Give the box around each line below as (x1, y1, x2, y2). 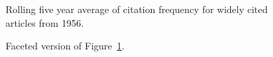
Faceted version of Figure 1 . (6, 38, 125, 53)
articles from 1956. (6, 15, 84, 30)
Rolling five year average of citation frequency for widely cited (6, 2, 268, 16)
